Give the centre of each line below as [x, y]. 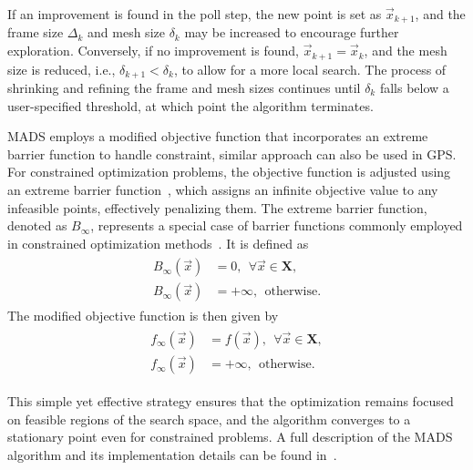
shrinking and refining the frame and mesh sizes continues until [184, 87]
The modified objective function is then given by [143, 316]
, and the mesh [406, 51]
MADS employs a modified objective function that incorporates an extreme [218, 136]
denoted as [37, 225]
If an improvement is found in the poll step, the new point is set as [195, 14]
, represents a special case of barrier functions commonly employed [277, 225]
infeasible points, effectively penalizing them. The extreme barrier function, [217, 207]
